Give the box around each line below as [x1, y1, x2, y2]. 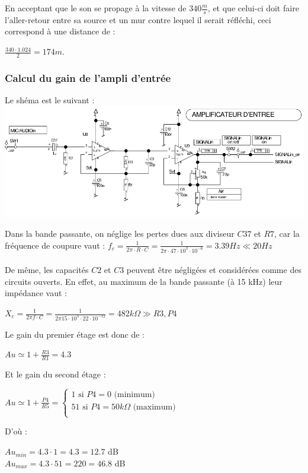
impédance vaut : [5, 287, 67, 299]
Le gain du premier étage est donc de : [5, 328, 145, 340]
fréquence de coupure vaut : [5, 239, 105, 251]
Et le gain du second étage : [5, 368, 106, 380]
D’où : [5, 425, 27, 437]
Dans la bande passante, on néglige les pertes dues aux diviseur [5, 227, 235, 240]
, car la [274, 227, 300, 240]
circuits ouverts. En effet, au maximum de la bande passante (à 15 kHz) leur [5, 275, 283, 287]
